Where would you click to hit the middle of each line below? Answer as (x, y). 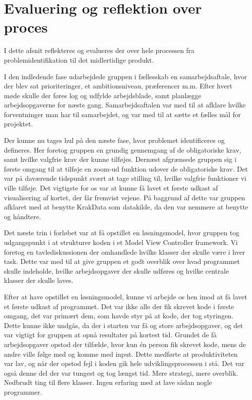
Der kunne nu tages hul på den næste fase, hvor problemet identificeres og (114, 140)
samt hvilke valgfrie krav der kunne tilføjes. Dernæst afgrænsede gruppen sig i (120, 159)
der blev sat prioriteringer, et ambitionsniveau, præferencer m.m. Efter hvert (118, 86)
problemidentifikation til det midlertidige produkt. (79, 60)
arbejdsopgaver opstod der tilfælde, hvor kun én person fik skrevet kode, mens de (125, 344)
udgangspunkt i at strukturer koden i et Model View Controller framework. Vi (121, 242)
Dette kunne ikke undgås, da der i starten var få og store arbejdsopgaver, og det (124, 325)
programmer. (23, 391)
